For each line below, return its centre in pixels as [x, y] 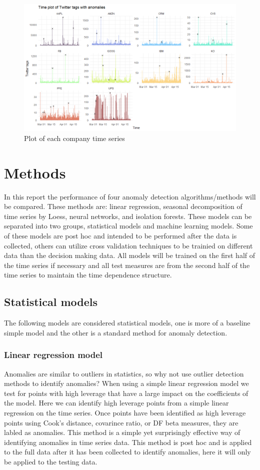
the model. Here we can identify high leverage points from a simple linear [116, 403]
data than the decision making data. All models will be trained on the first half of [130, 255]
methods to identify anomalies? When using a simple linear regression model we [126, 383]
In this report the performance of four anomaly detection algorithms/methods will [130, 196]
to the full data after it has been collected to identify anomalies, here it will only [127, 452]
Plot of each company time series [74, 138]
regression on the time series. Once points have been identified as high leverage [125, 413]
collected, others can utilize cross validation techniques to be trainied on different [128, 245]
